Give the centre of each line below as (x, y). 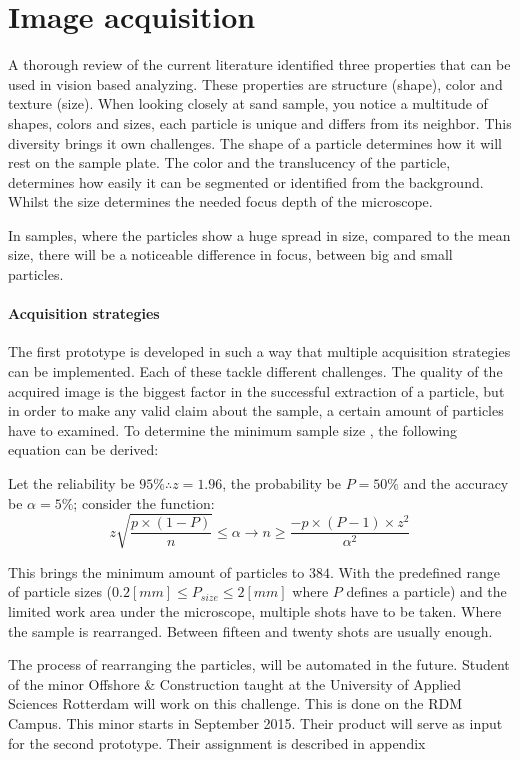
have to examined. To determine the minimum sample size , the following (232, 429)
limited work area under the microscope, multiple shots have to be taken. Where (255, 610)
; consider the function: (144, 502)
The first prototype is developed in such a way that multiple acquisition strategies (259, 351)
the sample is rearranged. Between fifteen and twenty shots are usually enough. (250, 630)
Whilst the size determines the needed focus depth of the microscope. (220, 201)
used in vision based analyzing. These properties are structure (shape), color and (255, 83)
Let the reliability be (71, 483)
